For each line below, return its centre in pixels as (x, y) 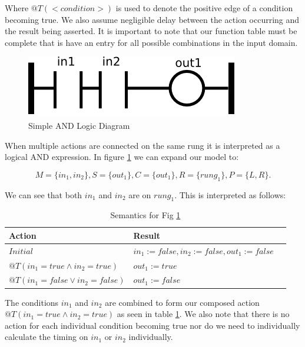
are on (140, 194)
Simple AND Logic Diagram (79, 125)
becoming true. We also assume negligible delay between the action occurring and (152, 19)
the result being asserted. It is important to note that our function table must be (151, 31)
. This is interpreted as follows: (230, 194)
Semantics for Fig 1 (145, 215)
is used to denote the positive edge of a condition (204, 8)
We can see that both (44, 194)
